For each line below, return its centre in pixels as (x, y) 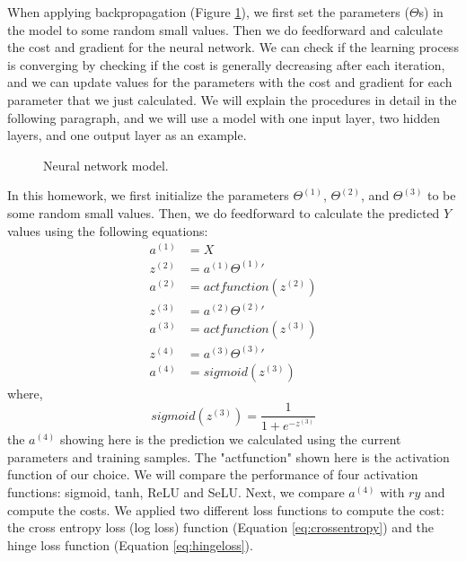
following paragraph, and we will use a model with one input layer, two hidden (224, 117)
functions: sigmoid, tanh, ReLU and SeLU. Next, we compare (176, 492)
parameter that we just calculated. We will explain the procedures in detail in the (232, 99)
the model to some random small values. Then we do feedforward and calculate (225, 29)
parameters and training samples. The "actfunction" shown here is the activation (229, 456)
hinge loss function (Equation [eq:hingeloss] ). (130, 544)
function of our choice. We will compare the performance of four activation (213, 474)
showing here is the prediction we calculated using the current (230, 439)
